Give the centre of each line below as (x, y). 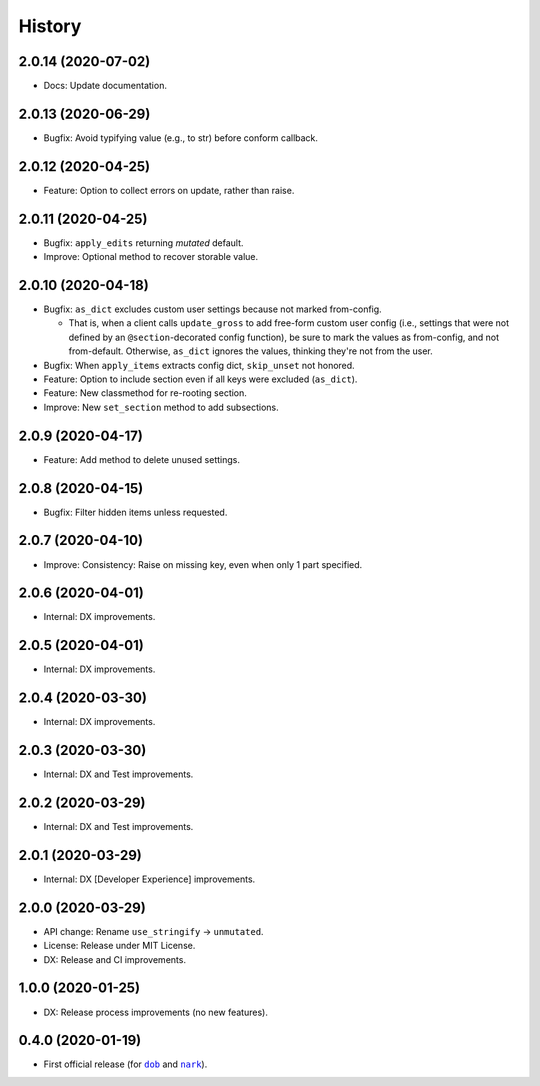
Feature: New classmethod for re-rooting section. (145, 393)
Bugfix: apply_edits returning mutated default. (143, 242)
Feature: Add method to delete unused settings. (141, 459)
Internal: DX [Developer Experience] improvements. (149, 879)
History (50, 26)
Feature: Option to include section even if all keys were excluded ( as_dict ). (200, 379)
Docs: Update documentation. (105, 86)
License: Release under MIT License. (119, 946)
